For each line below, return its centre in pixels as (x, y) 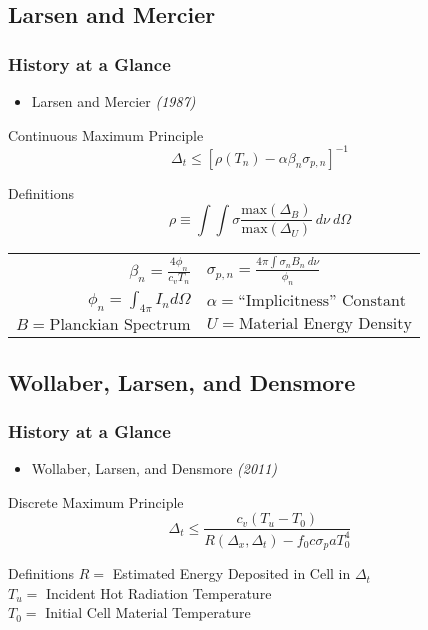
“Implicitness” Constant (322, 300)
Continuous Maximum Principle (106, 134)
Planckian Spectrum (120, 324)
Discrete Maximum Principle (96, 501)
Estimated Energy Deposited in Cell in (231, 573)
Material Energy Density (325, 324)
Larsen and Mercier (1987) (113, 101)
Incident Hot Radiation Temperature (158, 592)
